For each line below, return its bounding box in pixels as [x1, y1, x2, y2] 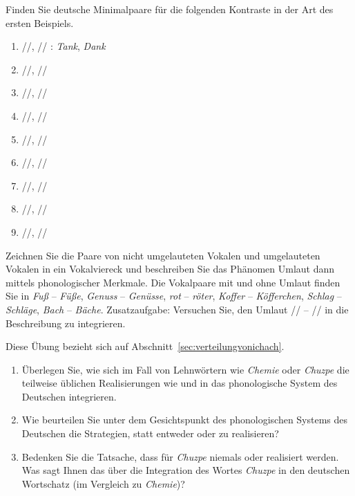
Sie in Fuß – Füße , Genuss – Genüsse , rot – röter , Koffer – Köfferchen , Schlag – [6, 288, 342, 303]
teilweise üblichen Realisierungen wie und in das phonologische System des [21, 376, 338, 390]
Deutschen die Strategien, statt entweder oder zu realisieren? [21, 426, 279, 441]
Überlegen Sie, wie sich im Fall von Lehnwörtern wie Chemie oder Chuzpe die [21, 362, 349, 376]
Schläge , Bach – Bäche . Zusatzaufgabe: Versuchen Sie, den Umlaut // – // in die [6, 302, 349, 316]
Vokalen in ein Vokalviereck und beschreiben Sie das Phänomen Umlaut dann [6, 261, 335, 276]
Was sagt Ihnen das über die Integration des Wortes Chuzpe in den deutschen [21, 463, 350, 477]
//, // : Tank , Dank [21, 39, 106, 53]
